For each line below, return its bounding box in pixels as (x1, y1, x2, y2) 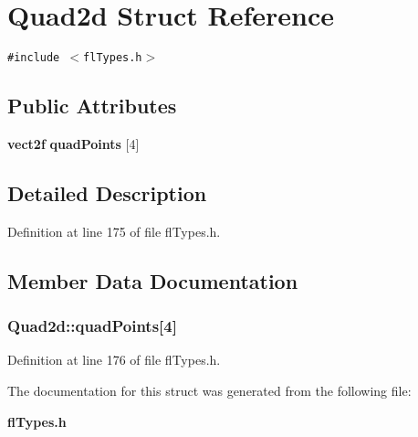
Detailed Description (7, 178, 207, 207)
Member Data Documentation (7, 266, 298, 294)
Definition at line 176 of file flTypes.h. (7, 350, 221, 369)
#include (7, 51, 60, 65)
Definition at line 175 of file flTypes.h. (7, 221, 221, 240)
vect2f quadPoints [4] (7, 133, 140, 153)
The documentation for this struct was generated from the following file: (7, 380, 412, 400)
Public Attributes (7, 91, 177, 120)
